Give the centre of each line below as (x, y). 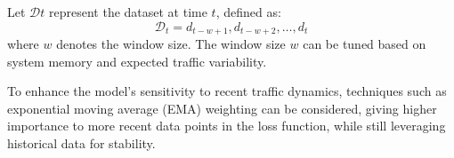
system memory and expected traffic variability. (137, 61)
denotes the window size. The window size (171, 44)
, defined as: (248, 12)
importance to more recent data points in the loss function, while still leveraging (227, 126)
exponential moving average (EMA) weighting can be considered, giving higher (222, 108)
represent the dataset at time (128, 12)
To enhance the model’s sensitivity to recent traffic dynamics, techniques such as (227, 91)
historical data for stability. (81, 143)
